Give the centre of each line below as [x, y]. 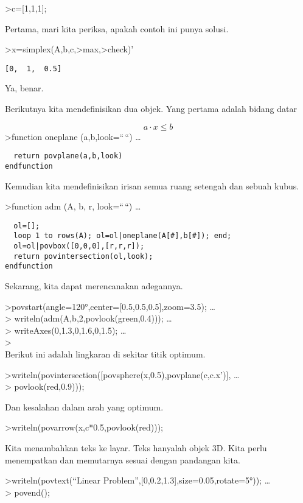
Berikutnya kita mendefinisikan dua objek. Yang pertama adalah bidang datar [151, 109]
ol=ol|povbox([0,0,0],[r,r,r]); [79, 246]
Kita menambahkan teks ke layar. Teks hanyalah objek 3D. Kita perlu [136, 447]
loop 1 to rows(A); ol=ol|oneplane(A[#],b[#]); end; [123, 236]
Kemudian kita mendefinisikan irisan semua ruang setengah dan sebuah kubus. [152, 185]
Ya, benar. [24, 88]
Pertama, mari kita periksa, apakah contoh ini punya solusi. [117, 28]
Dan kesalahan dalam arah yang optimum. [84, 406]
